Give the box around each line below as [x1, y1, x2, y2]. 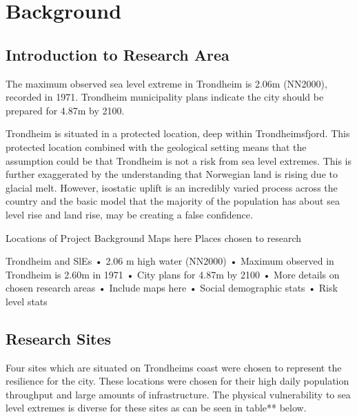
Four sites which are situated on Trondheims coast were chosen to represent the [6, 360, 342, 374]
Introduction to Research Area [6, 43, 229, 65]
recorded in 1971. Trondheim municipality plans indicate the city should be [6, 90, 324, 104]
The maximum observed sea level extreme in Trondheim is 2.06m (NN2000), [6, 76, 327, 90]
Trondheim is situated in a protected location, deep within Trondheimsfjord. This [6, 126, 350, 141]
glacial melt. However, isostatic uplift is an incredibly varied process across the [6, 180, 338, 194]
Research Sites [6, 327, 112, 349]
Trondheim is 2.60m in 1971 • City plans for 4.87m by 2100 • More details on [6, 267, 340, 281]
